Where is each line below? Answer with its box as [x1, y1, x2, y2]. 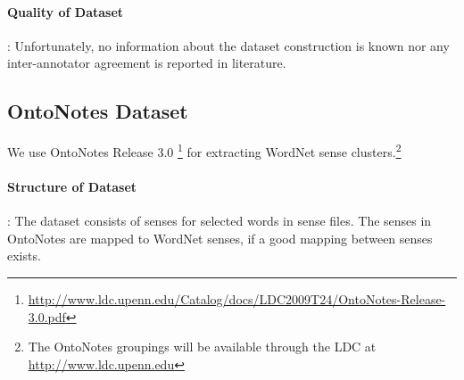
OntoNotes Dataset [7, 97, 188, 125]
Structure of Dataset [7, 178, 137, 196]
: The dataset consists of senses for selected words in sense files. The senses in [7, 211, 432, 230]
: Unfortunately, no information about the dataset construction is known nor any [7, 36, 450, 54]
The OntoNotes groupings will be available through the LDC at [28, 337, 377, 356]
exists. [7, 246, 41, 265]
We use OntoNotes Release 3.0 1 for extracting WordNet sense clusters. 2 [7, 140, 402, 161]
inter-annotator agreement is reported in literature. [7, 54, 286, 72]
